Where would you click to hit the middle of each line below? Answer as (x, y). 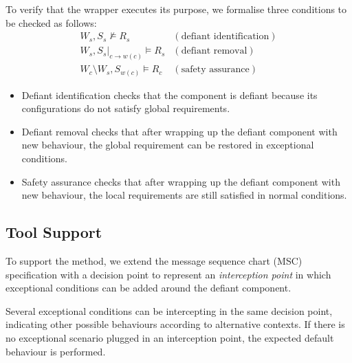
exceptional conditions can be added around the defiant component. (148, 288)
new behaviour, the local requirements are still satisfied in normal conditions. (184, 195)
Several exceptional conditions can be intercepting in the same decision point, (169, 310)
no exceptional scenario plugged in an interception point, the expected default (170, 337)
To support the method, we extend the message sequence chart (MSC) (154, 261)
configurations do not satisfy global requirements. (126, 108)
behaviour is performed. (56, 351)
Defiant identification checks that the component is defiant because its (169, 95)
